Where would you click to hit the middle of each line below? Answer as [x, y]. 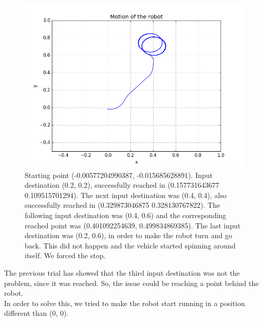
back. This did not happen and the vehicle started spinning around [130, 245]
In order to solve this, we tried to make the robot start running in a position [125, 303]
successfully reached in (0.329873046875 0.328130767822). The [123, 205]
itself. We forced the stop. [65, 255]
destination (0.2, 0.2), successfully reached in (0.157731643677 [122, 185]
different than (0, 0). [36, 313]
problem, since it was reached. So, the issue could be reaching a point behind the [131, 283]
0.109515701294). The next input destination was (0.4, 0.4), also [126, 195]
